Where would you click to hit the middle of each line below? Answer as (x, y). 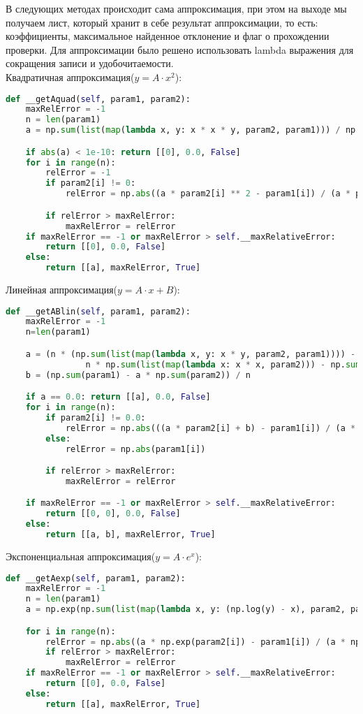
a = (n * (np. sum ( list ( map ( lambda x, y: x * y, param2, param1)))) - (191, 354)
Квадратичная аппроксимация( (70, 76)
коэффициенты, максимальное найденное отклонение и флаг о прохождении (168, 36)
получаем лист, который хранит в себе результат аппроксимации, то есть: (162, 22)
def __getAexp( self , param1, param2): (96, 578)
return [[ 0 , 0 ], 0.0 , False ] (113, 514)
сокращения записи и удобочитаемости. (90, 63)
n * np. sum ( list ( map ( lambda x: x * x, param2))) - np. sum (223, 364)
